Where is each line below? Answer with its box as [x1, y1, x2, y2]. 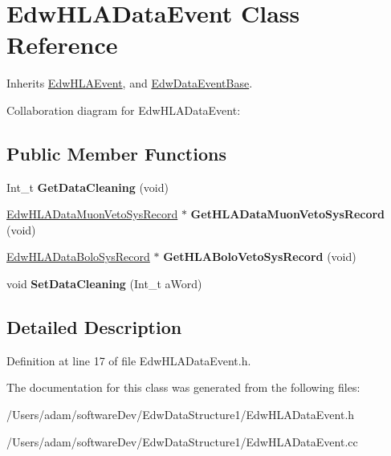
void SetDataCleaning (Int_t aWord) [6, 275, 202, 292]
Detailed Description [6, 315, 182, 340]
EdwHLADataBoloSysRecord [6, 248, 150, 265]
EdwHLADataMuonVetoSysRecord [6, 206, 178, 222]
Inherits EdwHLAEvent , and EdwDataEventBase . [6, 75, 253, 92]
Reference [6, 28, 118, 61]
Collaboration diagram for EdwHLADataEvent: [6, 101, 241, 118]
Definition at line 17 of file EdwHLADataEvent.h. [6, 352, 251, 368]
